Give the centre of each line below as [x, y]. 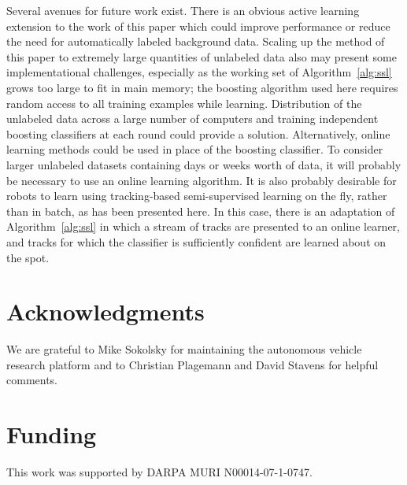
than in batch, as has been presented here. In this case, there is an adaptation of [201, 211]
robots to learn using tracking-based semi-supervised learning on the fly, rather [197, 196]
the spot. [28, 257]
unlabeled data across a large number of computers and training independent [192, 118]
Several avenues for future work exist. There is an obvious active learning [183, 10]
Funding [52, 434]
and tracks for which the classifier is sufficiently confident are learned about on [196, 241]
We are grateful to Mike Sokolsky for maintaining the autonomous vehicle [184, 349]
